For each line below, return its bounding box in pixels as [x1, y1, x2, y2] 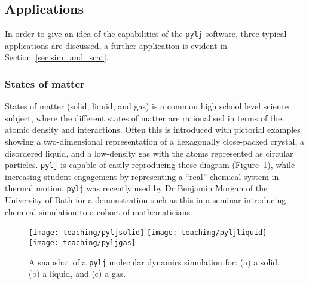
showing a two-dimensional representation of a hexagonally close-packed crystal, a [5, 135, 304, 148]
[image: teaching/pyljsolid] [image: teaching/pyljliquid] [29, 228, 267, 237]
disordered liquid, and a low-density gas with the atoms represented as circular [5, 146, 293, 159]
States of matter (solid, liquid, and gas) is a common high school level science [5, 100, 289, 112]
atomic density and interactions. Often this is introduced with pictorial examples [5, 123, 301, 136]
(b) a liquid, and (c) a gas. [29, 267, 126, 280]
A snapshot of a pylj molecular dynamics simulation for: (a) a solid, [29, 255, 280, 268]
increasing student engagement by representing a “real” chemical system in [5, 170, 279, 182]
